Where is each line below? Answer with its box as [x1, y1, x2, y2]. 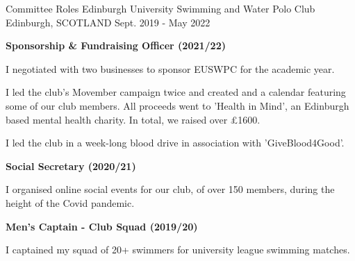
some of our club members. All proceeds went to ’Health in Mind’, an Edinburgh [6, 98, 349, 112]
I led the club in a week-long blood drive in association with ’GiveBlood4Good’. [6, 135, 345, 150]
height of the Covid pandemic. [6, 195, 135, 210]
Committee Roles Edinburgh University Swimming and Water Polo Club [6, 1, 315, 15]
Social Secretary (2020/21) [6, 158, 136, 173]
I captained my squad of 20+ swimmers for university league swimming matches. [6, 242, 350, 257]
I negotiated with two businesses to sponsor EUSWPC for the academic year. [6, 61, 335, 76]
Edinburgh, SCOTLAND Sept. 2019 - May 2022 [6, 15, 210, 29]
